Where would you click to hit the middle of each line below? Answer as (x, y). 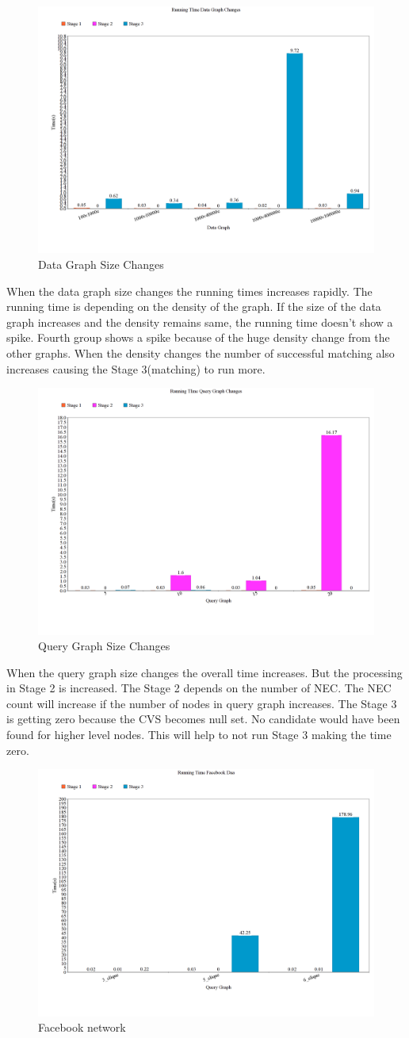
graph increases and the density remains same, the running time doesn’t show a (200, 322)
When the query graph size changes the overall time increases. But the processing (204, 672)
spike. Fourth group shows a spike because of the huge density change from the (198, 337)
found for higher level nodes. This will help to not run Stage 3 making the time (199, 735)
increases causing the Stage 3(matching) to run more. (136, 368)
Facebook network (82, 1027)
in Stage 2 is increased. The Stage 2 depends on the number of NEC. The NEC (199, 688)
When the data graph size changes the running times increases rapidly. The (189, 291)
